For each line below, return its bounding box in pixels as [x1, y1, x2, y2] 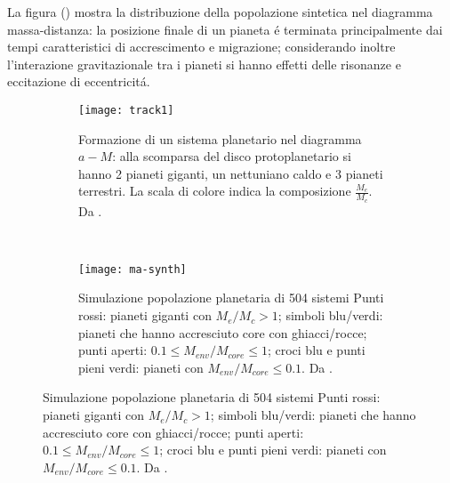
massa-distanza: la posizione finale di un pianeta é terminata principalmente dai [7, 20, 443, 38]
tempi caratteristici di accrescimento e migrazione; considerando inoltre [7, 37, 396, 56]
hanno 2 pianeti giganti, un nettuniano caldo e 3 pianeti [78, 164, 383, 182]
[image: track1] [78, 103, 174, 117]
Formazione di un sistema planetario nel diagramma [78, 129, 362, 148]
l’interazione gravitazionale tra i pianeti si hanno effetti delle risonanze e [7, 54, 401, 73]
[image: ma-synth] [78, 262, 187, 276]
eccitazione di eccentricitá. [7, 72, 150, 91]
